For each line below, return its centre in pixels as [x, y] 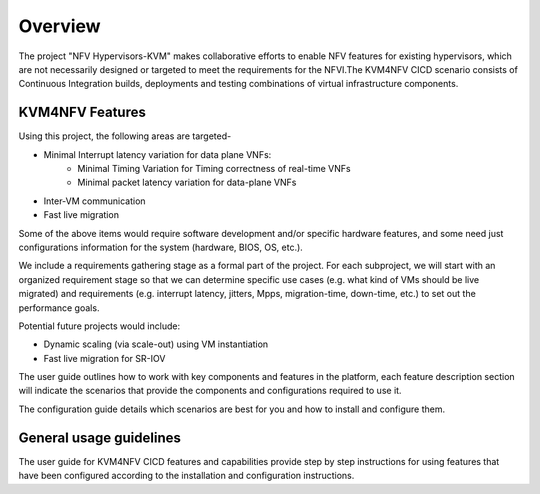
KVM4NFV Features [82, 112]
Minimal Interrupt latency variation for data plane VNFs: [157, 154]
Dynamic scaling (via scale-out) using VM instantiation [156, 344]
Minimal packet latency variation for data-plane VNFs [187, 182]
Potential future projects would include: [99, 326]
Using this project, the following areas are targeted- [125, 136]
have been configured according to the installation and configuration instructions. [186, 476]
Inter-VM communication [94, 201]
